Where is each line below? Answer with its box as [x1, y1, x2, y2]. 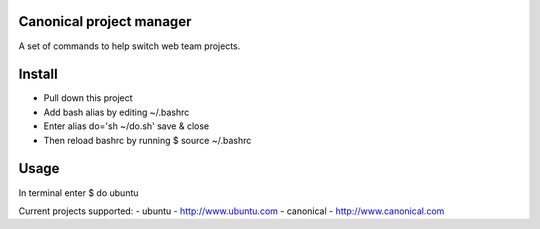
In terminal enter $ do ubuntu [18, 186, 139, 199]
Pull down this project [43, 92, 134, 104]
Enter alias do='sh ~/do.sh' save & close [43, 120, 210, 132]
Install [18, 66, 59, 83]
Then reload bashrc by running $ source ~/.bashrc [43, 134, 252, 146]
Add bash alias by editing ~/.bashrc [43, 106, 190, 118]
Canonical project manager [18, 13, 192, 30]
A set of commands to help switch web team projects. [18, 40, 241, 52]
